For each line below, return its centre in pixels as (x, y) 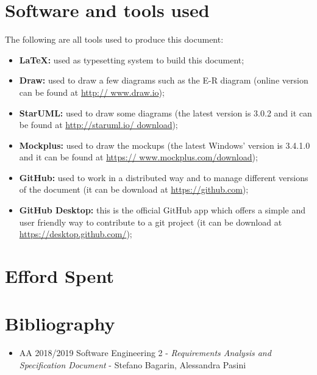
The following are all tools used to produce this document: (114, 39)
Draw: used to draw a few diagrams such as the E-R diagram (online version (164, 80)
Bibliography (60, 323)
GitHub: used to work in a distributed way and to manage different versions (164, 177)
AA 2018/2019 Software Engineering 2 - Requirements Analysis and (145, 353)
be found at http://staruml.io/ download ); (98, 125)
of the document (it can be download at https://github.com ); (134, 189)
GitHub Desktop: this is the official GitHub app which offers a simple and (162, 210)
